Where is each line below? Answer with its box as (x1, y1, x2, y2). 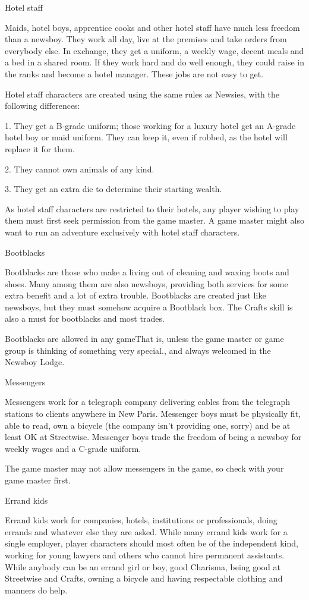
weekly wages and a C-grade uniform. (5, 442, 141, 454)
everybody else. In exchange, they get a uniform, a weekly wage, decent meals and (5, 44, 304, 56)
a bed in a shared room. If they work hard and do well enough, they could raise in (5, 56, 304, 68)
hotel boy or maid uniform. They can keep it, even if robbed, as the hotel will (5, 131, 288, 143)
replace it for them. (5, 142, 75, 155)
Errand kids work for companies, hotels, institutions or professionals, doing (5, 514, 278, 526)
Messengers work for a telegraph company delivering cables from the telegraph (5, 395, 291, 408)
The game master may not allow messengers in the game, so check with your (5, 462, 284, 475)
